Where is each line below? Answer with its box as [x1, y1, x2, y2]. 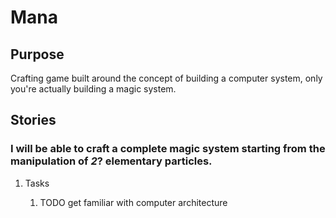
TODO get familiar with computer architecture [39, 196, 228, 208]
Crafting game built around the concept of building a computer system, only [10, 72, 323, 84]
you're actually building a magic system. [10, 83, 177, 95]
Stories [10, 112, 57, 129]
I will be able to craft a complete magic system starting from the [10, 142, 326, 156]
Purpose [10, 46, 65, 63]
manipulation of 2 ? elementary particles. [10, 154, 213, 168]
